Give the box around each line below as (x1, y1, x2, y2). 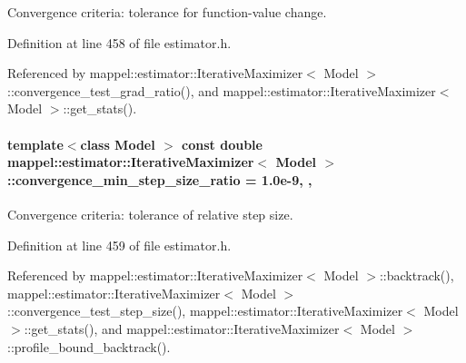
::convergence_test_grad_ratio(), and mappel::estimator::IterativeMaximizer (7, 81, 436, 100)
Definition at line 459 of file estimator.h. (7, 235, 232, 254)
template (7, 134, 64, 153)
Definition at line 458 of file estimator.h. (7, 33, 232, 52)
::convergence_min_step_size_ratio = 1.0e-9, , (7, 170, 312, 189)
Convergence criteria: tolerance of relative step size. (7, 204, 293, 223)
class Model (80, 134, 155, 153)
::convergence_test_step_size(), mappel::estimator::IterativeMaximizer (7, 301, 403, 320)
